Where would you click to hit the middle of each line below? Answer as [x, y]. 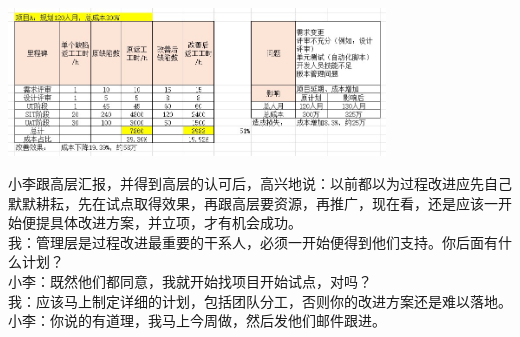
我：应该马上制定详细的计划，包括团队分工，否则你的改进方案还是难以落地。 [260, 300]
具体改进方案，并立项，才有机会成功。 [175, 222]
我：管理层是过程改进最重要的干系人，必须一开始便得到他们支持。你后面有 [253, 241]
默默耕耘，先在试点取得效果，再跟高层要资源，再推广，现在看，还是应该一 [253, 202]
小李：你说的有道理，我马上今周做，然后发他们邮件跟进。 [197, 320]
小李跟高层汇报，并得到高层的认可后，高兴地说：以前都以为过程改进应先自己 [260, 183]
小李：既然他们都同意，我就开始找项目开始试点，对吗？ [190, 281]
